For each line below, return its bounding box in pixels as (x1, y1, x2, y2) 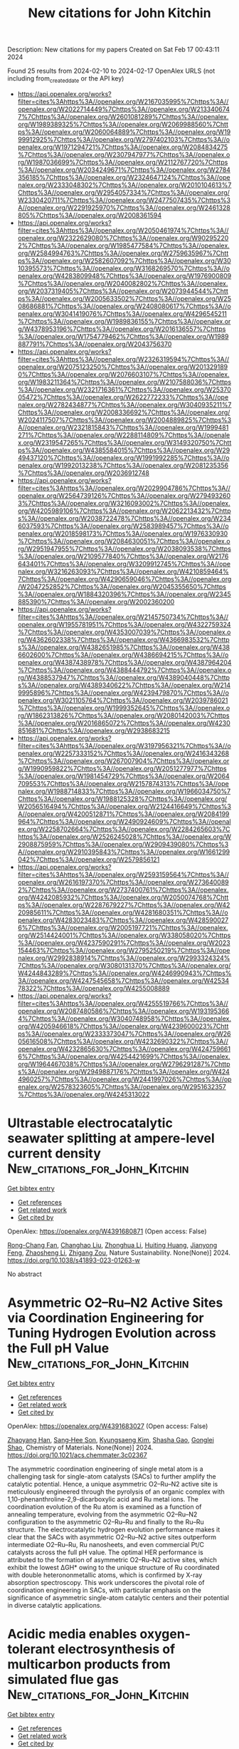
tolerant (7, 1641, 55, 1658)
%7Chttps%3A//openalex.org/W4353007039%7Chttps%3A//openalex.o (17, 628, 231, 636)
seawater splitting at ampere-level (7, 1131, 215, 1146)
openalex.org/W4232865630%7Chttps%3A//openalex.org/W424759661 (17, 1044, 231, 1053)
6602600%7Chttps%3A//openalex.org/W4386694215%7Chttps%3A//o (17, 651, 229, 659)
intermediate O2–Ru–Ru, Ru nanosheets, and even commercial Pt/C (7, 1540, 205, 1549)
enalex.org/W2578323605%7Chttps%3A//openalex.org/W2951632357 (17, 1082, 226, 1091)
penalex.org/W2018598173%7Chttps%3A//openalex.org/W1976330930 (17, 529, 228, 538)
